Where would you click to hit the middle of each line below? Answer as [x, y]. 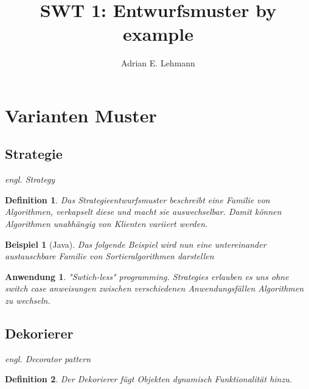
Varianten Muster [81, 115]
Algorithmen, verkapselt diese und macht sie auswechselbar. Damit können [143, 212]
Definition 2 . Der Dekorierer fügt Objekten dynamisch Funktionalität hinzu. [149, 379]
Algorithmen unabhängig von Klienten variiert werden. [106, 224]
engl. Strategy [30, 179]
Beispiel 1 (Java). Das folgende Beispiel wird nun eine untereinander [136, 244]
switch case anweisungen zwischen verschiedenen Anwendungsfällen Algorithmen [154, 288]
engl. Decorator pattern [48, 358]
